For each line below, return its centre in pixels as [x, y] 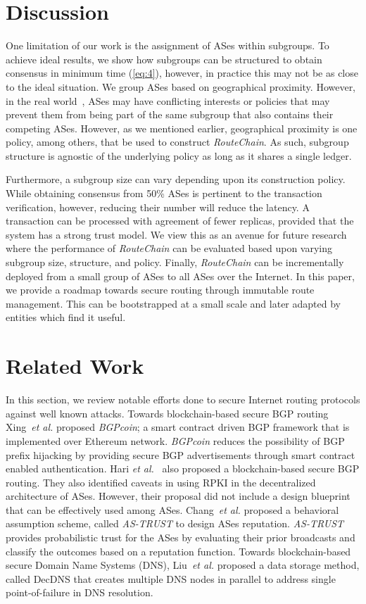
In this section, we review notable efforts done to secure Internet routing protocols [183, 399]
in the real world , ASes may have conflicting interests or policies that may [168, 100]
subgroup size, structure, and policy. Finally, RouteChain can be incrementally [175, 262]
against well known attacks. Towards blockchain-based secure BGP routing [167, 413]
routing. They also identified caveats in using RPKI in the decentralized [161, 482]
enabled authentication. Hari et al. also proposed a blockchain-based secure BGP [183, 468]
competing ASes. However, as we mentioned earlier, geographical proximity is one [182, 128]
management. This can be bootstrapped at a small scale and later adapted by [173, 303]
